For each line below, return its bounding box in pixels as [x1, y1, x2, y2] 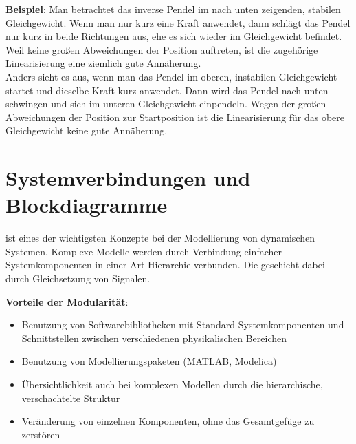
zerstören [21, 427, 60, 441]
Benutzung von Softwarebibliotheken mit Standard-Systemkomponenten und [21, 317, 344, 332]
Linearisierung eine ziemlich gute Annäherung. [5, 56, 201, 70]
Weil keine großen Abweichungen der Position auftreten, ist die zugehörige [5, 42, 318, 56]
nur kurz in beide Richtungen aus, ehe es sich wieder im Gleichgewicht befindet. [5, 29, 342, 43]
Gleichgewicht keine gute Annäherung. [5, 123, 168, 138]
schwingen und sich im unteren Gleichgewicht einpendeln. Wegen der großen [5, 96, 326, 111]
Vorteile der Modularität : [5, 294, 129, 308]
